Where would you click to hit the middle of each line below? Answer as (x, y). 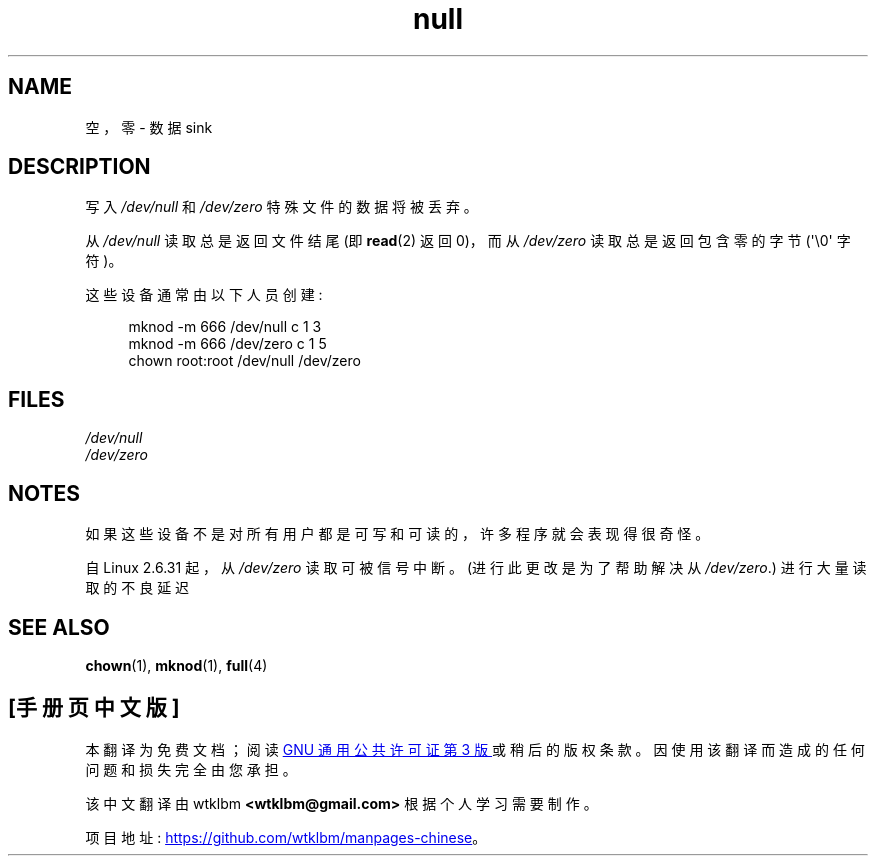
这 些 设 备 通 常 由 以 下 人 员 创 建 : (204, 295)
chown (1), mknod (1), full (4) (176, 665)
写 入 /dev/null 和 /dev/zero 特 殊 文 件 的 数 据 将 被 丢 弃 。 (281, 207)
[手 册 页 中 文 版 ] (94, 708)
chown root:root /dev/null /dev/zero (244, 361)
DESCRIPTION (79, 167)
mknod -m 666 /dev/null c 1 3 (225, 327)
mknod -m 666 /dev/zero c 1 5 (227, 344)
